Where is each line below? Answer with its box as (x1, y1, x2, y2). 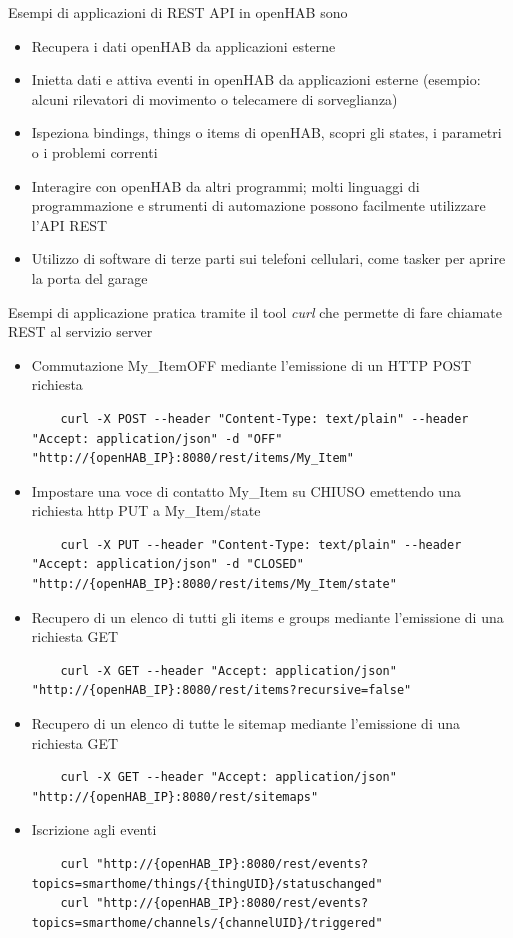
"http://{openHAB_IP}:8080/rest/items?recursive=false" (31, 683, 412, 698)
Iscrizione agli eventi (31, 819, 157, 840)
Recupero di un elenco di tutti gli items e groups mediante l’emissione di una (31, 606, 504, 627)
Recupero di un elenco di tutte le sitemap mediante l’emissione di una (31, 713, 461, 734)
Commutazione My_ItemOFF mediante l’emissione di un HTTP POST (31, 354, 471, 375)
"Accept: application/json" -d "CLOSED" (31, 557, 304, 572)
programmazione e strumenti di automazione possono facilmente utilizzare (31, 195, 486, 216)
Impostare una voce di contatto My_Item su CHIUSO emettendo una (31, 480, 461, 501)
